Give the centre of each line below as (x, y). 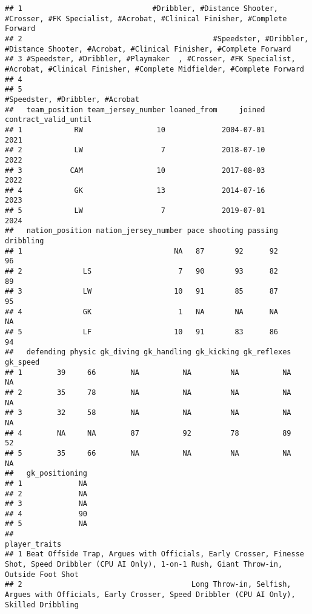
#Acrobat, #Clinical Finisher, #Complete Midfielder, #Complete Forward (154, 69)
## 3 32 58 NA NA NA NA (148, 413)
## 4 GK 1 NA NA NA (142, 312)
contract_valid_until (48, 120)
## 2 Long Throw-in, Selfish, (148, 585)
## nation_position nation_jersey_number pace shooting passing (142, 231)
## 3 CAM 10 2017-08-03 (135, 170)
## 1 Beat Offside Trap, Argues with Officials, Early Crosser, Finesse (154, 554)
